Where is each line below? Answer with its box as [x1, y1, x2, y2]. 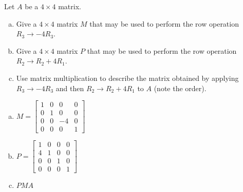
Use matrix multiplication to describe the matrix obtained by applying [16, 72, 239, 83]
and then [55, 82, 84, 93]
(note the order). [154, 82, 207, 93]
